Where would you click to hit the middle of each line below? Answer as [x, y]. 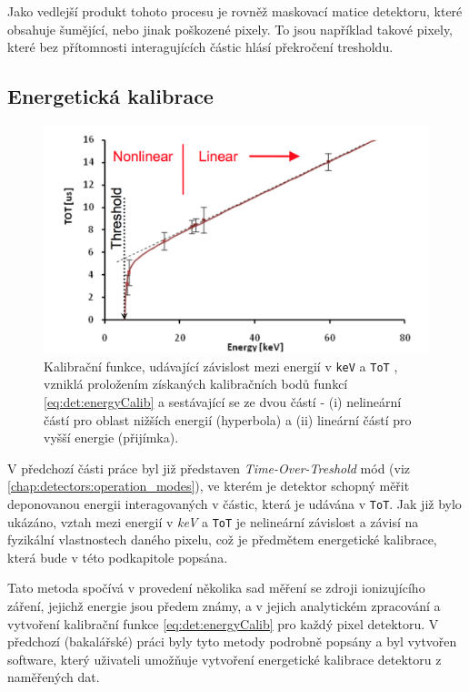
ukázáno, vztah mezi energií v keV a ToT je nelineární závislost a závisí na [213, 521]
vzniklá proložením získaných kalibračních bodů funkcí [196, 384]
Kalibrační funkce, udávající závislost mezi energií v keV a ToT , [221, 366]
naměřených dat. [54, 677]
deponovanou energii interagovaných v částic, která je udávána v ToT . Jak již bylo [234, 503]
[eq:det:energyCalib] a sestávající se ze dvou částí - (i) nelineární [223, 401]
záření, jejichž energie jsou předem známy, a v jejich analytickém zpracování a [224, 605]
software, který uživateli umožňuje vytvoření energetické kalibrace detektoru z [225, 659]
